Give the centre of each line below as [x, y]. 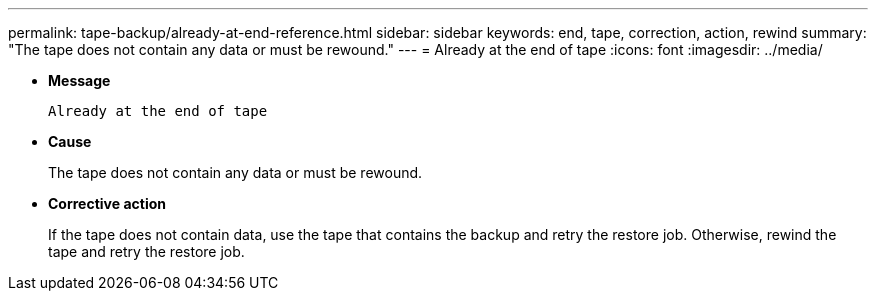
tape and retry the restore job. [146, 251]
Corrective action [107, 203]
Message [79, 80]
